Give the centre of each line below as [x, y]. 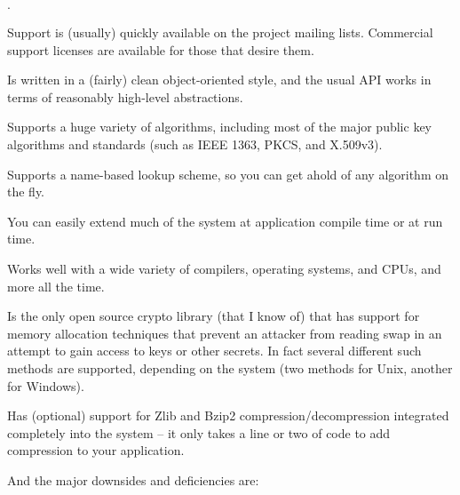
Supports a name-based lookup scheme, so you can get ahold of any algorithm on [228, 174]
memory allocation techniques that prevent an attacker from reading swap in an [225, 333]
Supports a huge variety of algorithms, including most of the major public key [219, 127]
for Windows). [46, 385]
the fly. [26, 192]
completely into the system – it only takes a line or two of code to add [199, 432]
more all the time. [56, 286]
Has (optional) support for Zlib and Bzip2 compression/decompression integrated [228, 415]
